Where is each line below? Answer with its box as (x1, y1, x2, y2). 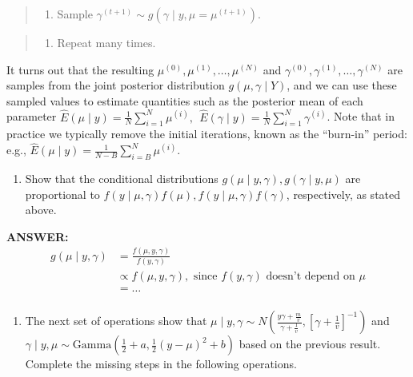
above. (25, 201, 57, 218)
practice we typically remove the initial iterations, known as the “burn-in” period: (6, 125, 407, 142)
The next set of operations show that (25, 312, 207, 329)
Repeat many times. (57, 34, 156, 50)
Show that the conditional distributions (25, 170, 219, 186)
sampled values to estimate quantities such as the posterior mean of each (6, 92, 363, 109)
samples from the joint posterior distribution (6, 77, 225, 93)
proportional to (25, 185, 100, 202)
